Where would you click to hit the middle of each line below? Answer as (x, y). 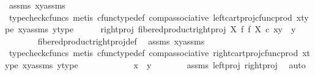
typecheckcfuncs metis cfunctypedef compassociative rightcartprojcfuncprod (154, 53)
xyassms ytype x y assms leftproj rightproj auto (164, 64)
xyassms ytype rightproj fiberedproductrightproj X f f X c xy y (157, 29)
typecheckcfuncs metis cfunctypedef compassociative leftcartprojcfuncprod (150, 17)
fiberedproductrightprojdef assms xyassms (121, 41)
